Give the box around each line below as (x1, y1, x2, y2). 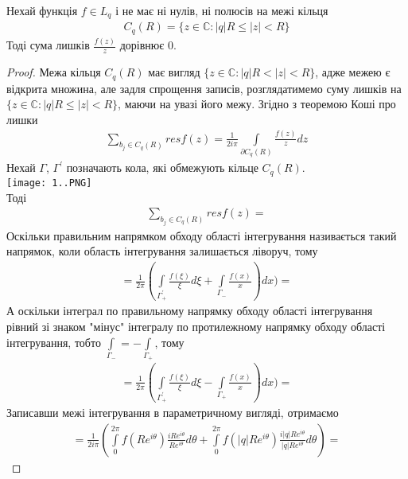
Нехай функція (6, 2, 78, 18)
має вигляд (148, 64, 200, 80)
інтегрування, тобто (6, 333, 101, 350)
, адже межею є (315, 64, 391, 80)
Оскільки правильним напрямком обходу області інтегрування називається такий (6, 227, 397, 243)
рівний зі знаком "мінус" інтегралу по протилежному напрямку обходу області (6, 318, 386, 335)
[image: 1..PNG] (6, 177, 92, 189)
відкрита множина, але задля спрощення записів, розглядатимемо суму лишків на (6, 80, 402, 96)
